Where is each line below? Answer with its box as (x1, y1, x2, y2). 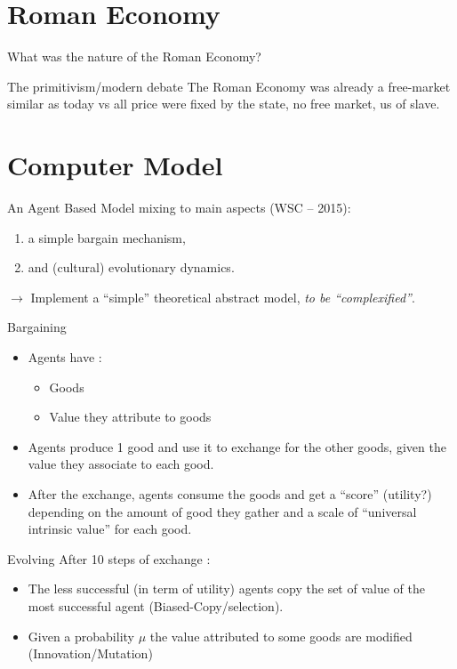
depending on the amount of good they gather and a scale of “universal (28, 502, 417, 520)
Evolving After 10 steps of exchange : (7, 549, 211, 568)
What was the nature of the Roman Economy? (7, 47, 261, 66)
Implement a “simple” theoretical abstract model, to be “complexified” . (30, 287, 415, 306)
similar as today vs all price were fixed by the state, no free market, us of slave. (7, 94, 440, 113)
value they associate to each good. (28, 455, 214, 473)
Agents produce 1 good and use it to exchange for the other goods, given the (28, 437, 446, 455)
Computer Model (7, 147, 223, 183)
